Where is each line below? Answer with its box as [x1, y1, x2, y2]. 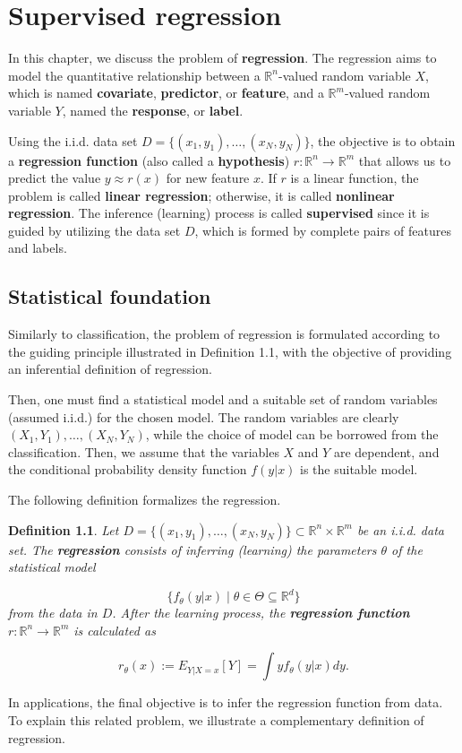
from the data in [8, 603, 98, 622]
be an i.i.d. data [356, 520, 444, 539]
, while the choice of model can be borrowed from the [145, 425, 439, 444]
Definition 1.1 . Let [8, 520, 119, 539]
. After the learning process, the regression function [112, 603, 410, 622]
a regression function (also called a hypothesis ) [8, 151, 290, 169]
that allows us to [358, 151, 451, 169]
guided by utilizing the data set [8, 221, 181, 239]
